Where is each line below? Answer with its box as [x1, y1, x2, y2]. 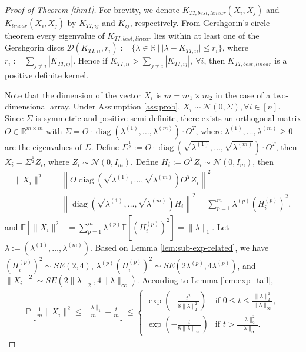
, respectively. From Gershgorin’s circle [129, 16, 270, 28]
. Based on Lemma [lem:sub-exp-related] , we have [90, 241, 269, 253]
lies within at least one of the [154, 29, 260, 41]
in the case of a [215, 88, 271, 101]
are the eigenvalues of [5, 140, 82, 152]
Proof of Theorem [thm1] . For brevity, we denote [5, 4, 179, 15]
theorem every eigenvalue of [5, 29, 105, 41]
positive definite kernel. [5, 69, 89, 81]
